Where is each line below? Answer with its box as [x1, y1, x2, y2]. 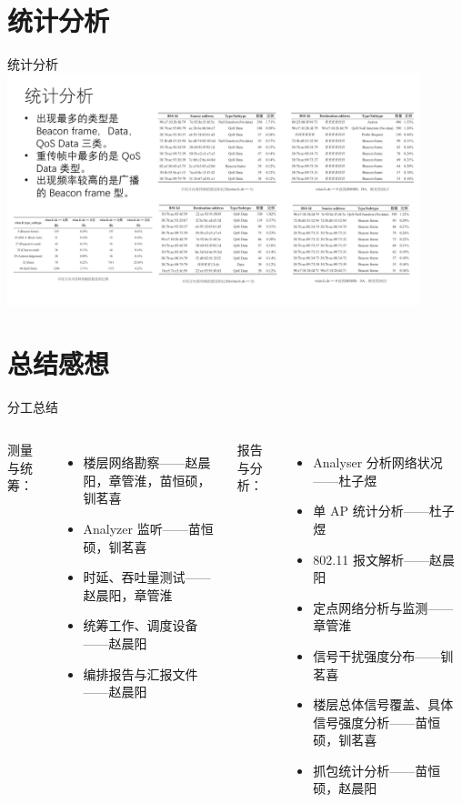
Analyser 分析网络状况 [313, 453, 443, 472]
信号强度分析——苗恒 [313, 712, 441, 731]
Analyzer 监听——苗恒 [83, 518, 214, 537]
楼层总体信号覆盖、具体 [313, 695, 454, 714]
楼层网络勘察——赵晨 [83, 453, 211, 472]
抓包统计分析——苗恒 [313, 760, 441, 779]
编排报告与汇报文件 [83, 664, 198, 683]
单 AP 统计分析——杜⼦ [313, 501, 455, 520]
